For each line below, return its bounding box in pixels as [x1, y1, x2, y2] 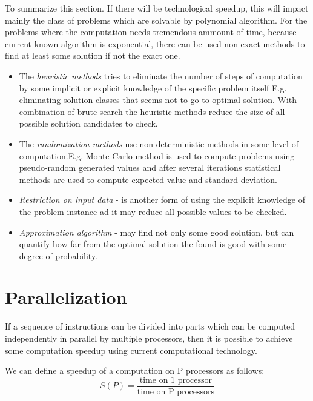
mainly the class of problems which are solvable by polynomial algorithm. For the [5, 13, 308, 26]
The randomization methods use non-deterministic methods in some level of [19, 137, 298, 150]
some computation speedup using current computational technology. [5, 343, 257, 356]
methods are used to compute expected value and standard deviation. [19, 173, 277, 185]
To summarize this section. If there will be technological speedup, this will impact [5, 2, 309, 14]
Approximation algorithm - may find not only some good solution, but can [19, 225, 294, 238]
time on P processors [137, 387, 214, 396]
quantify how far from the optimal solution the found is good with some [19, 237, 287, 250]
